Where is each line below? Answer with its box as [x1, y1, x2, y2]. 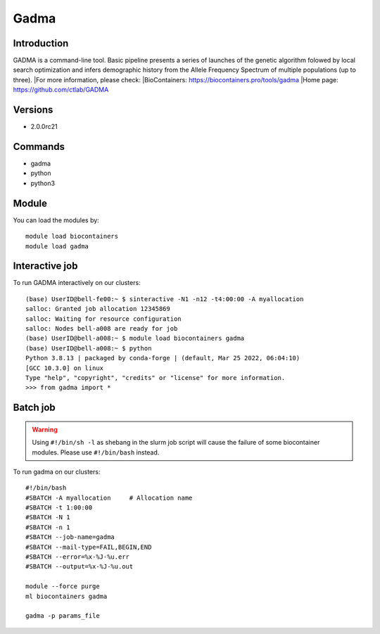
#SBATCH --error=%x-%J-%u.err [25, 553, 130, 561]
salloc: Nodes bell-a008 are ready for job [25, 324, 178, 332]
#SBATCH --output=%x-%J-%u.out [25, 563, 134, 571]
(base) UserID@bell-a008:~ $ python [25, 344, 152, 352]
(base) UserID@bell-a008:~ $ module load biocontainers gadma [25, 334, 245, 343]
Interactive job [13, 260, 78, 272]
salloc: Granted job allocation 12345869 [25, 305, 170, 313]
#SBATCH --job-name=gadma [25, 533, 115, 541]
